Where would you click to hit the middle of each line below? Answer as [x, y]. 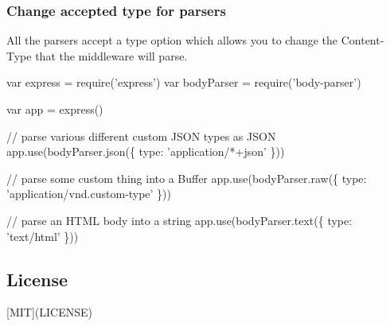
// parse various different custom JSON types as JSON [141, 136]
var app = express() [55, 109]
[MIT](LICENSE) [49, 312]
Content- [363, 40]
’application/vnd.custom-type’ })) [89, 194]
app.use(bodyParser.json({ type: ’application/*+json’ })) [146, 151]
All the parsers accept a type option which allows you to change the [172, 40]
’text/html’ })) [43, 236]
